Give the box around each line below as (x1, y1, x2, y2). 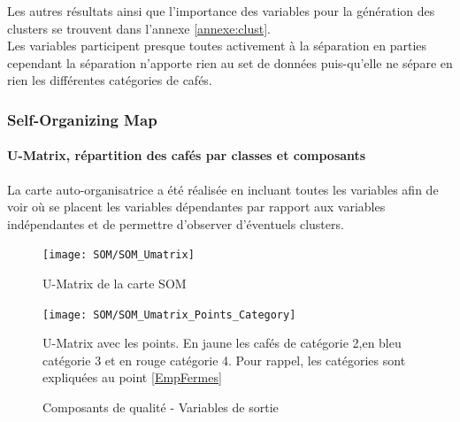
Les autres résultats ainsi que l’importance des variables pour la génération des (7, 2, 435, 19)
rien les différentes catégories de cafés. (7, 71, 212, 89)
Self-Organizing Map (7, 108, 157, 130)
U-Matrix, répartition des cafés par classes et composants (7, 146, 366, 165)
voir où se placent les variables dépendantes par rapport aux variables (7, 197, 386, 216)
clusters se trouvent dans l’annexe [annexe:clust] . (7, 19, 271, 37)
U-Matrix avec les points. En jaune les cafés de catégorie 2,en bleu (42, 334, 402, 352)
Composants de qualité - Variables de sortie (42, 398, 279, 417)
